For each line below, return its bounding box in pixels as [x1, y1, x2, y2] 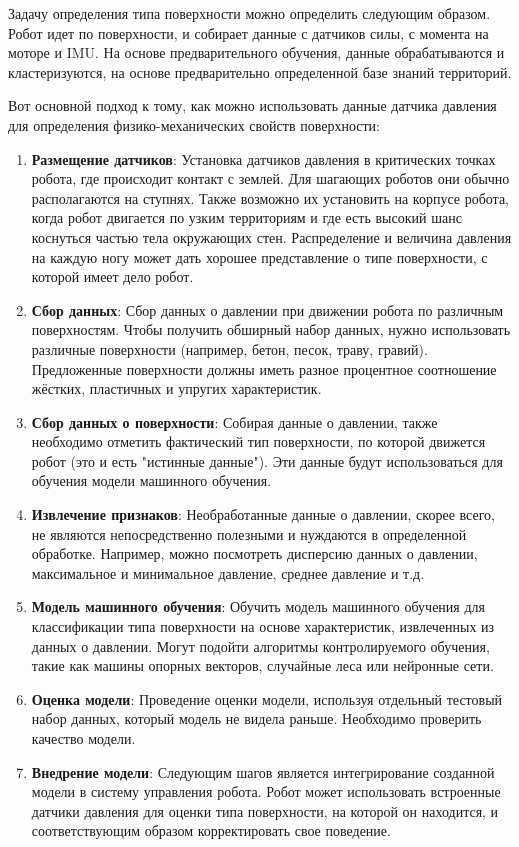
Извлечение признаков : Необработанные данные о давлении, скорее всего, [31, 504, 495, 525]
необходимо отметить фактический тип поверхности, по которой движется [31, 431, 486, 452]
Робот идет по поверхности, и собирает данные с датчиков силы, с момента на [8, 22, 489, 43]
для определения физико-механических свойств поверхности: [8, 114, 380, 135]
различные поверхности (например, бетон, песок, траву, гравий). [31, 338, 428, 359]
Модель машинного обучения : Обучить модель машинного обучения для [31, 596, 486, 617]
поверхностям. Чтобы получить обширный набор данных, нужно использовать [31, 319, 511, 340]
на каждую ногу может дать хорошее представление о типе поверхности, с [31, 246, 488, 267]
